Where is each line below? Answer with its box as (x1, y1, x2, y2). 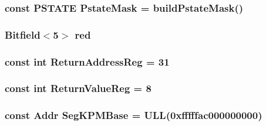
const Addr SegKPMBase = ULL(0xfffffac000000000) (5, 108, 262, 122)
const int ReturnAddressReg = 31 (5, 54, 170, 69)
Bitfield (5, 27, 41, 42)
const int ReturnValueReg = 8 (5, 81, 151, 96)
